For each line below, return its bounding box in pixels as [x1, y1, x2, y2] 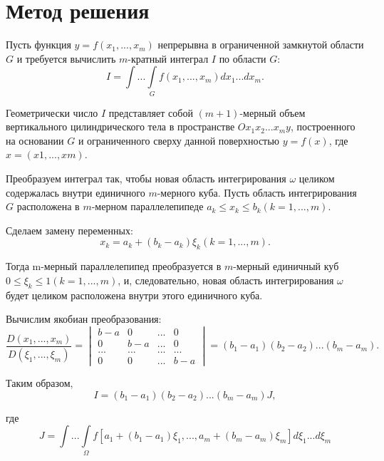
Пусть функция [6, 37, 71, 52]
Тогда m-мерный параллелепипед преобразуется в [6, 259, 222, 274]
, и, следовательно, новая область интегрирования [118, 272, 334, 287]
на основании [6, 133, 64, 147]
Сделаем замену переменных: [6, 222, 133, 237]
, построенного [290, 119, 356, 134]
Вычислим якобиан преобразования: [6, 311, 162, 326]
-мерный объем [239, 105, 306, 120]
